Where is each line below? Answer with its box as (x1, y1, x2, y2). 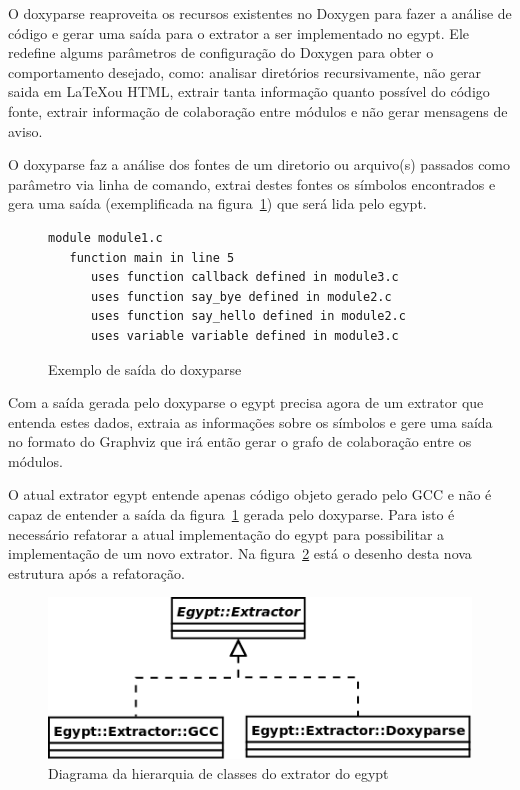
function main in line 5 (69, 250, 235, 265)
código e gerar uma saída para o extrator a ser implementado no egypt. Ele (8, 22, 470, 43)
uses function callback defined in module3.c (90, 270, 399, 285)
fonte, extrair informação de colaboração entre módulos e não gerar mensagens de (8, 100, 508, 121)
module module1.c (48, 230, 163, 245)
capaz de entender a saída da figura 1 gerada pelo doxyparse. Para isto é (8, 504, 455, 525)
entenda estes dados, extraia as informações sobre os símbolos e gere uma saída (8, 411, 493, 432)
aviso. (8, 120, 43, 141)
